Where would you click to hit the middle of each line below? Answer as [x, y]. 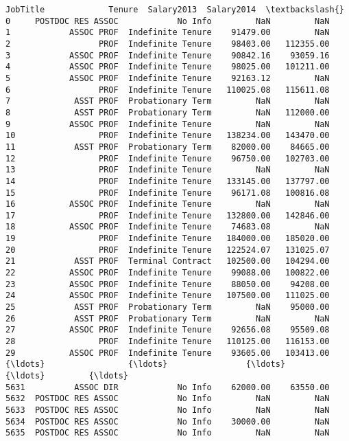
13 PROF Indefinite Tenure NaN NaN [168, 170]
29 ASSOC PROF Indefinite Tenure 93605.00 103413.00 [168, 353]
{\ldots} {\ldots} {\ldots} [146, 364]
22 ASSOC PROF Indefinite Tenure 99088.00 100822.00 [168, 273]
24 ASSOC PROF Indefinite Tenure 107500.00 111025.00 [168, 296]
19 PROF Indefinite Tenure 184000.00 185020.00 [168, 239]
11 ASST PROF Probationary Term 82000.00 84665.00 [168, 147]
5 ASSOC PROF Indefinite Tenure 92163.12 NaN [168, 78]
